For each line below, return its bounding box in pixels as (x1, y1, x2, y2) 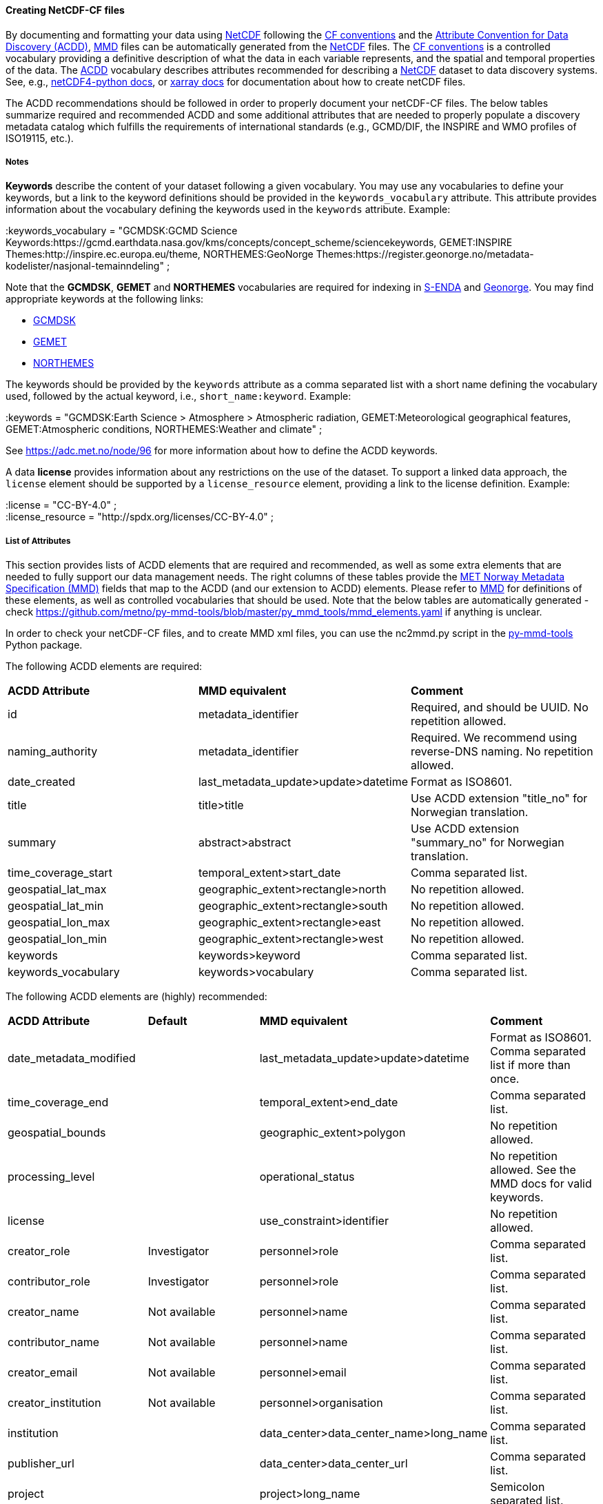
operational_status (259, 1170, 355, 1184)
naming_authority (8, 744, 98, 759)
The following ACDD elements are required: (6, 660, 203, 673)
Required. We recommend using (411, 731, 578, 745)
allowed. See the (490, 1163, 576, 1177)
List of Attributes (6, 536, 71, 546)
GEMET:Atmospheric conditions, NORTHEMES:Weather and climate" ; (6, 423, 323, 436)
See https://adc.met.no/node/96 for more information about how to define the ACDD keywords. (6, 445, 438, 457)
